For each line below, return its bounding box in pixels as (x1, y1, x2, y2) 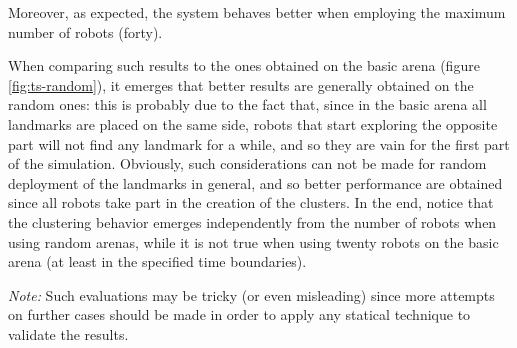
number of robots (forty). (8, 21, 163, 42)
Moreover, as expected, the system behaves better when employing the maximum (8, 2, 506, 22)
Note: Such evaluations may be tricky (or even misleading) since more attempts (8, 284, 495, 305)
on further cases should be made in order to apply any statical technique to (8, 304, 471, 325)
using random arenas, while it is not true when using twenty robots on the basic (8, 231, 499, 252)
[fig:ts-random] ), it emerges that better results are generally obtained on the (8, 74, 474, 95)
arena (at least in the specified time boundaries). (8, 251, 307, 272)
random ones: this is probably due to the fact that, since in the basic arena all (8, 94, 487, 115)
